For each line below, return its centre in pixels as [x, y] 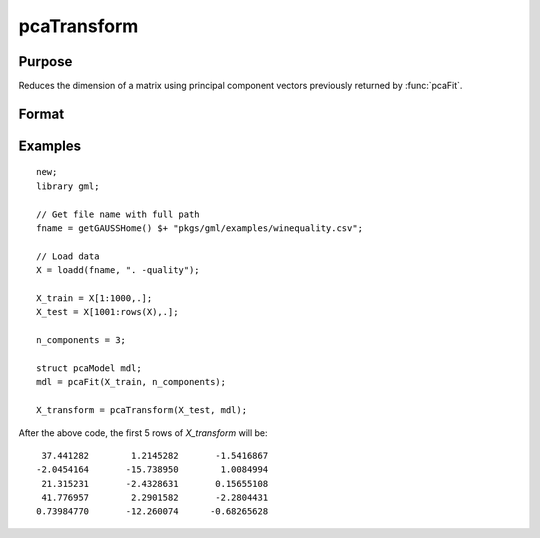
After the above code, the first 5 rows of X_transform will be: [143, 432]
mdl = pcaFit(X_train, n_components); [131, 382]
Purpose [45, 61]
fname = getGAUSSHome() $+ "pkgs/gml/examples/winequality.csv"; [200, 228]
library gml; [68, 186]
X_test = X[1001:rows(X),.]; [107, 312]
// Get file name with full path [118, 214]
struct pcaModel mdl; [89, 368]
